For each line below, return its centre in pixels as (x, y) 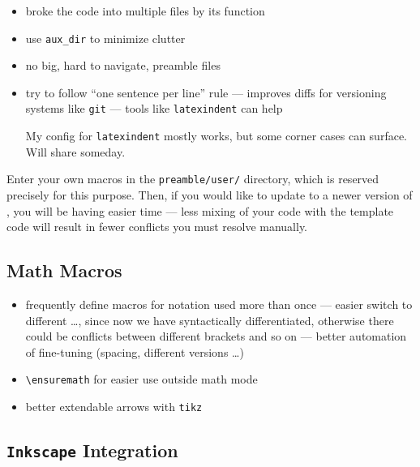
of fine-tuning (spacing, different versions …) (135, 351)
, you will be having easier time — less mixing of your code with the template (200, 210)
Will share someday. (75, 151)
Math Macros (64, 270)
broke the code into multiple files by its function (145, 11)
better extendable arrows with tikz (114, 407)
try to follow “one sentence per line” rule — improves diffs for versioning (206, 92)
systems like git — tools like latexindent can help (154, 108)
